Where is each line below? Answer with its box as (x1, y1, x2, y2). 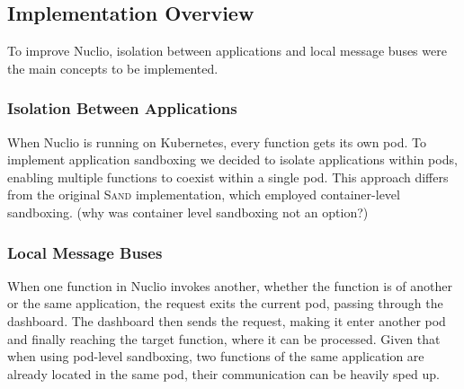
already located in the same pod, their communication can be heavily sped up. (7, 364, 440, 383)
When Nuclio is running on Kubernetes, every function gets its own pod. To (7, 132, 426, 151)
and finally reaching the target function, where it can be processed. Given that (7, 329, 441, 348)
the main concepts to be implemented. (7, 58, 219, 77)
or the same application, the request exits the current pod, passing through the (7, 294, 443, 313)
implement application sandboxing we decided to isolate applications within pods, (7, 150, 458, 169)
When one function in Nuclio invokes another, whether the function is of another (7, 276, 452, 295)
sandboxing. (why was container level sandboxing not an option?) (7, 202, 369, 221)
